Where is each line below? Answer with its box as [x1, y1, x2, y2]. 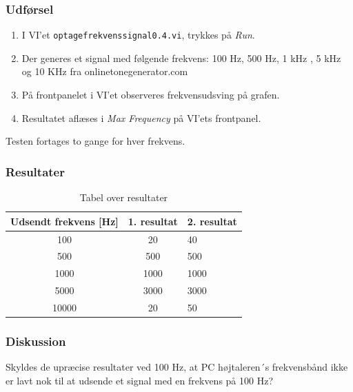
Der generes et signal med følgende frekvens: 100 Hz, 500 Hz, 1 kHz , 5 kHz [21, 50, 341, 65]
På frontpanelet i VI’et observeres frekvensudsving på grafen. [21, 87, 280, 102]
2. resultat [187, 214, 237, 228]
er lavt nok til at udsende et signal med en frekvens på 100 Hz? [6, 373, 273, 387]
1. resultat [128, 214, 178, 228]
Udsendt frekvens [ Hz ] [10, 214, 119, 228]
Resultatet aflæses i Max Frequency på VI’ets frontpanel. [21, 110, 261, 125]
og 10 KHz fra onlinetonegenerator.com [21, 64, 188, 79]
